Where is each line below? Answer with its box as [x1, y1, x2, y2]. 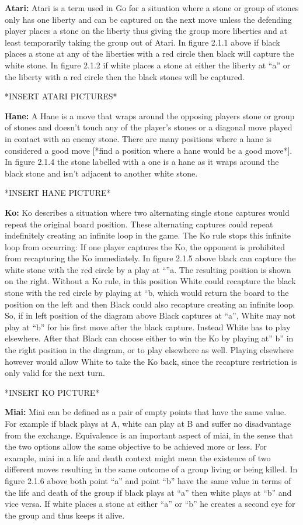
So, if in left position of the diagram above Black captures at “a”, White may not [5, 309, 296, 322]
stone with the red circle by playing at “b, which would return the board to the [5, 286, 289, 299]
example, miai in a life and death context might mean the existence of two [5, 451, 271, 464]
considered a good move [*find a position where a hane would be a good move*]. [5, 144, 292, 156]
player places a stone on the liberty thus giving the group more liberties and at [5, 25, 287, 37]
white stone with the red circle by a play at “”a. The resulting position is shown [5, 263, 291, 275]
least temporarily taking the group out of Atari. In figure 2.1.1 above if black [5, 36, 280, 48]
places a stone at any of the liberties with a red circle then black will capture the [5, 47, 294, 60]
